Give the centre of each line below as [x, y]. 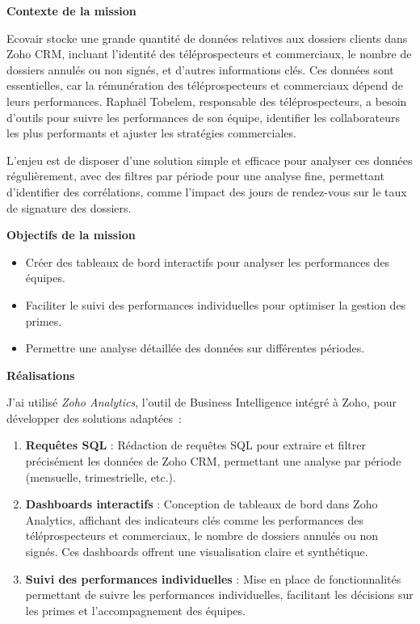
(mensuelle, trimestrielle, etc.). [101, 476]
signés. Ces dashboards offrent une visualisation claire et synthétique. [197, 552]
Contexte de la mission [71, 11]
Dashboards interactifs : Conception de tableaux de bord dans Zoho [202, 504]
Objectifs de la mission [71, 235]
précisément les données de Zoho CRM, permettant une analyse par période [213, 461]
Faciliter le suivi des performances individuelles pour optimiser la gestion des [216, 304]
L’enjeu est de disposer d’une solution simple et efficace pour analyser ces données [210, 160]
